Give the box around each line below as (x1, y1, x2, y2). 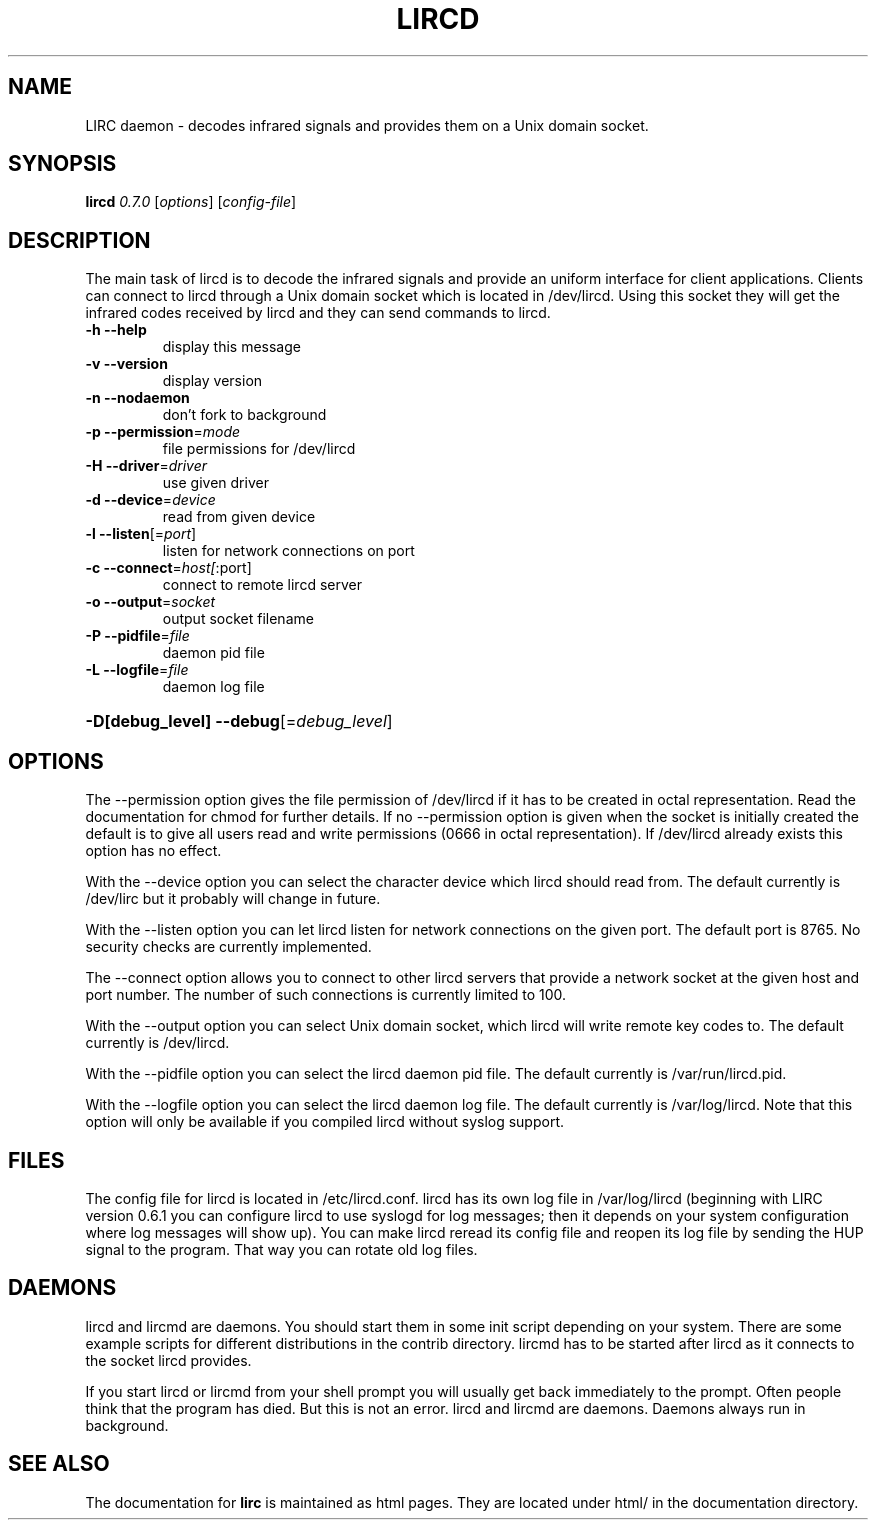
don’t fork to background (162, 406, 327, 424)
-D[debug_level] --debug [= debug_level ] (85, 711, 393, 732)
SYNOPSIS (8, 151, 117, 177)
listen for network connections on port (162, 542, 415, 560)
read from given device (162, 508, 316, 526)
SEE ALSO (8, 1451, 110, 1477)
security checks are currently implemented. (85, 938, 372, 956)
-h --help (85, 321, 147, 339)
